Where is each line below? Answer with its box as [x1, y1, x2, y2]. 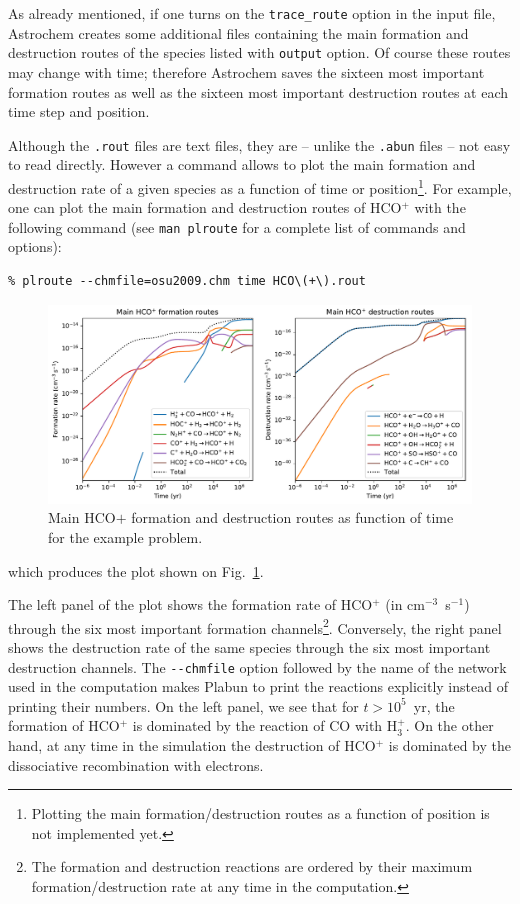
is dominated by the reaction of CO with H [132, 715, 398, 736]
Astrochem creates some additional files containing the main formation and [8, 22, 469, 43]
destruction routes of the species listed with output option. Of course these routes [8, 42, 511, 63]
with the [414, 197, 466, 218]
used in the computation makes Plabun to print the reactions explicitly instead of [8, 676, 508, 697]
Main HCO [48, 507, 116, 528]
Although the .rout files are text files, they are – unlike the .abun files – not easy [8, 134, 511, 155]
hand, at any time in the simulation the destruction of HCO [8, 735, 376, 756]
